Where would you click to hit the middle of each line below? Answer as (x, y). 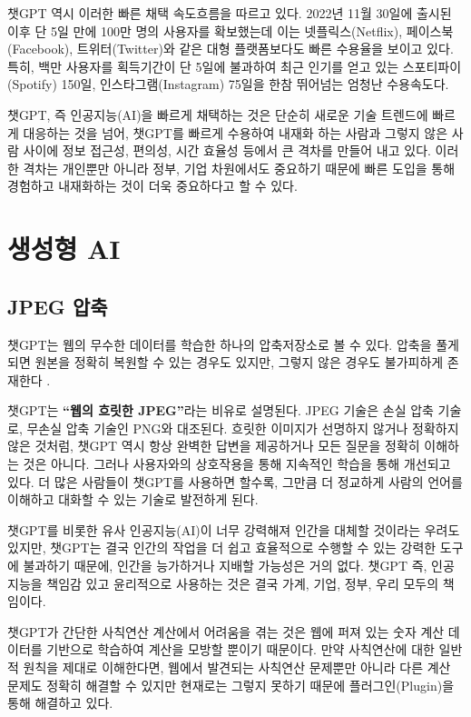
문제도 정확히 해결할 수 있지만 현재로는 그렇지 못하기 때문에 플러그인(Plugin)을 (231, 685)
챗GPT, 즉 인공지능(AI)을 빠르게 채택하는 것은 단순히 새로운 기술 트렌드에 (218, 114)
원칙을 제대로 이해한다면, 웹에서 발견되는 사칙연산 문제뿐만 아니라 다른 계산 (237, 667)
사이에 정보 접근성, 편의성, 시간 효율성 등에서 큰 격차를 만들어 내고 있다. (227, 150)
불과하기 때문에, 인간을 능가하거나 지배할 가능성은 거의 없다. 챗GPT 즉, (225, 566)
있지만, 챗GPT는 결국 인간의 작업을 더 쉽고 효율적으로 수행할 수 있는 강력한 (222, 548)
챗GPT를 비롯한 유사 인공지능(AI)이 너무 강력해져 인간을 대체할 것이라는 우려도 (234, 529)
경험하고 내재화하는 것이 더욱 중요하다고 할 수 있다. (152, 186)
